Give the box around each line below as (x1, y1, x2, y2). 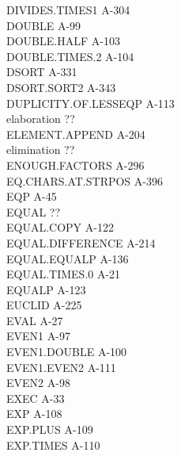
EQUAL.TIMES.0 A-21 (6, 266, 121, 282)
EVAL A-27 (6, 312, 63, 328)
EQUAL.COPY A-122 (6, 219, 114, 236)
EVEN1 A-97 (6, 328, 70, 344)
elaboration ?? (6, 110, 75, 127)
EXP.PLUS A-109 (6, 421, 93, 438)
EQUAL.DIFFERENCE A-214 (6, 234, 156, 251)
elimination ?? (6, 141, 75, 158)
